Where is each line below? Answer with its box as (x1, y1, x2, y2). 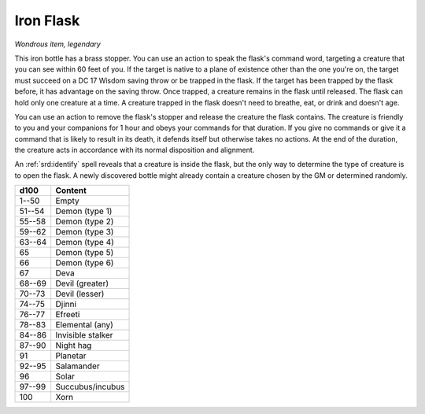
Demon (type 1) (55, 205, 113, 216)
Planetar (55, 350, 87, 361)
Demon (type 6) (55, 257, 114, 268)
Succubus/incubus (55, 382, 125, 393)
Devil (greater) (55, 278, 109, 289)
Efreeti (55, 309, 80, 320)
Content (55, 185, 87, 196)
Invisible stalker (55, 330, 113, 341)
